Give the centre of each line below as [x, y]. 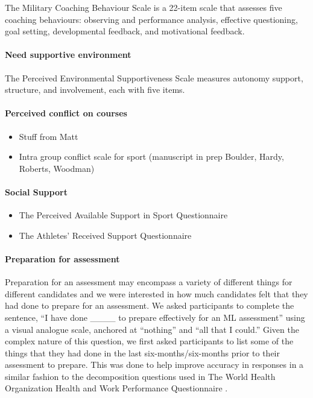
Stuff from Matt [49, 136]
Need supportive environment [68, 55]
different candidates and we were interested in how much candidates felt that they [156, 293]
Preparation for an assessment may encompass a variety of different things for [149, 282]
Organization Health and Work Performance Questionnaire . [116, 388]
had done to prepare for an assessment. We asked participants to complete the [150, 305]
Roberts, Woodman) [57, 168]
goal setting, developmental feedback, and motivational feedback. [125, 31]
